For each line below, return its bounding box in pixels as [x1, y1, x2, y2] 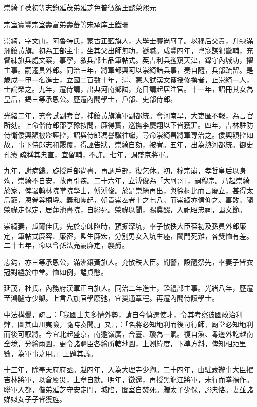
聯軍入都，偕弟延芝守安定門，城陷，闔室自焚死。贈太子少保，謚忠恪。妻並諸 [4, 384, 253, 394]
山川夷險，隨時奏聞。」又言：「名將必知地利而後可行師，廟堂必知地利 [31, 319, 253, 329]
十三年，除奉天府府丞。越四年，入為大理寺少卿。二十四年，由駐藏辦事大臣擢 [4, 365, 253, 375]
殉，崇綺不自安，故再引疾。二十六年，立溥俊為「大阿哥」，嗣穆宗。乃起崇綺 [4, 175, 250, 185]
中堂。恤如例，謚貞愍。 [31, 266, 108, 277]
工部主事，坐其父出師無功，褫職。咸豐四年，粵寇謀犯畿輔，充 [52, 45, 253, 55]
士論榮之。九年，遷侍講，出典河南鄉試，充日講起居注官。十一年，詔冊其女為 [4, 84, 253, 94]
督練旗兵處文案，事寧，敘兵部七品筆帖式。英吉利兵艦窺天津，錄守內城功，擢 [4, 55, 253, 65]
